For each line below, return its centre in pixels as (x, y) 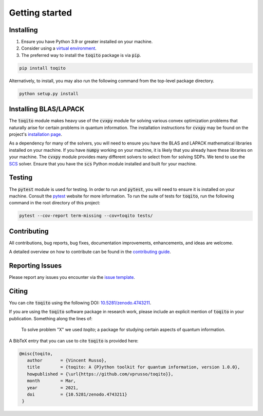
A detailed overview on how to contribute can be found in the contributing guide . (90, 252)
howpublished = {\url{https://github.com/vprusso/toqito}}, (100, 374)
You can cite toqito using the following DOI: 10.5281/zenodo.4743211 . (80, 303)
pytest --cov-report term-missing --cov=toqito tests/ (86, 216)
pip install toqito (42, 68)
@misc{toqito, (36, 353)
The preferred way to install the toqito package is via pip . (81, 55)
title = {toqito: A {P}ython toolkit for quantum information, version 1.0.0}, (134, 367)
